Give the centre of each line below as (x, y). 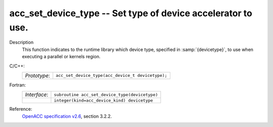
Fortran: (18, 85)
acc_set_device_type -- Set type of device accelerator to (131, 13)
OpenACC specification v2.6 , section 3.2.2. (67, 116)
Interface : (37, 95)
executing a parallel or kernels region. (61, 57)
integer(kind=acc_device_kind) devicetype (103, 100)
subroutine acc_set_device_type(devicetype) (106, 94)
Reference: (21, 109)
